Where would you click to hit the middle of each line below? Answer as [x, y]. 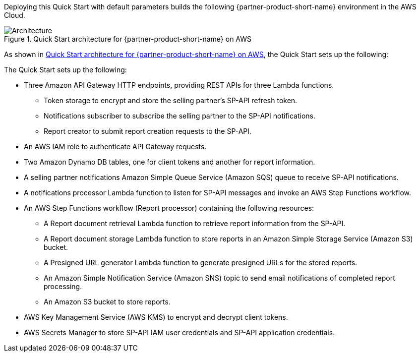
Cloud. [15, 15]
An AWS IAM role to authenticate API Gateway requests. [115, 147]
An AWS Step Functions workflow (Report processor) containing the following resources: [169, 208]
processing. [63, 286]
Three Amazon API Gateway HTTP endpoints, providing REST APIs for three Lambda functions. [179, 85]
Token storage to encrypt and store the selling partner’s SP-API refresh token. [171, 100]
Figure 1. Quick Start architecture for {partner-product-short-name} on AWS [128, 39]
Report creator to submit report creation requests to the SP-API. [148, 131]
